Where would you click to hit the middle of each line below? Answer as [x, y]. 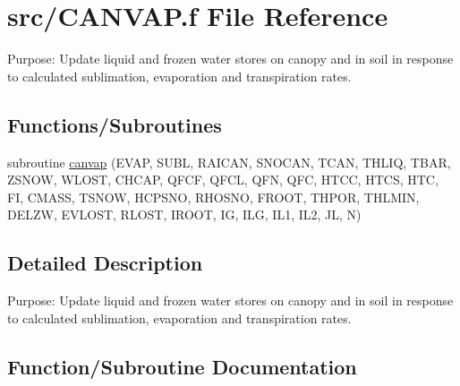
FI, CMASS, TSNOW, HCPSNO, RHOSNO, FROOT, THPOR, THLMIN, [213, 197]
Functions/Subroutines [115, 124]
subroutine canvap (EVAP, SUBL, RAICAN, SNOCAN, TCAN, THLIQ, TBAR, [229, 162]
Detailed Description [105, 263]
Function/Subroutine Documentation [182, 366]
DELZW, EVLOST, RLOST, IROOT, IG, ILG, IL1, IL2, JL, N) [184, 214]
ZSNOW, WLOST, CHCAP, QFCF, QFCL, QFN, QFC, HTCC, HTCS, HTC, [223, 180]
